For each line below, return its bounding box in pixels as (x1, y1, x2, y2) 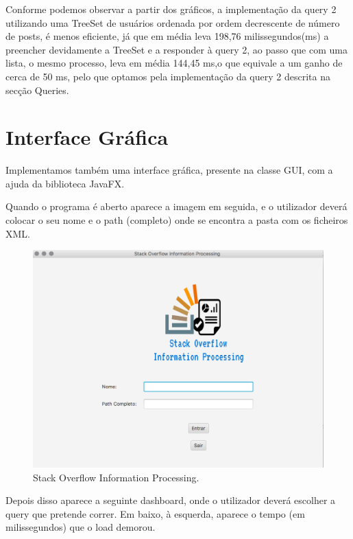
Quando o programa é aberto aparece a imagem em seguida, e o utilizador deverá (5, 199, 348, 214)
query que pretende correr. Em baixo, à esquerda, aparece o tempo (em (5, 506, 305, 520)
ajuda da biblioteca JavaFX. (5, 176, 125, 190)
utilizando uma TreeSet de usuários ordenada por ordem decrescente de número (5, 15, 340, 30)
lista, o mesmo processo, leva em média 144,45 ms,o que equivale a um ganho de (5, 56, 343, 70)
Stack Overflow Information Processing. (33, 470, 199, 484)
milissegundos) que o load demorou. (5, 520, 156, 534)
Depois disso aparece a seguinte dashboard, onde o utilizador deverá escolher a (5, 493, 336, 507)
